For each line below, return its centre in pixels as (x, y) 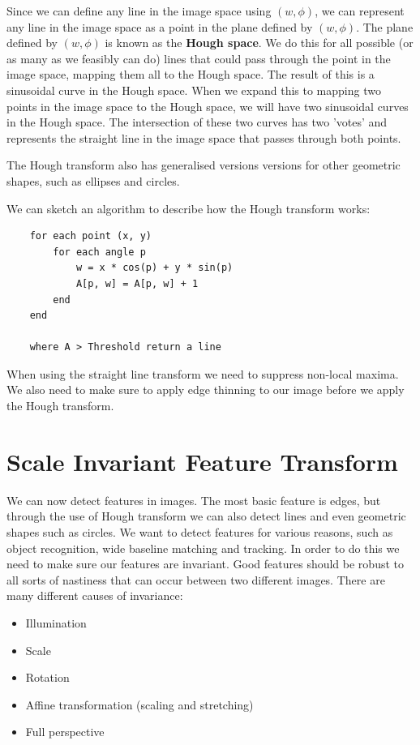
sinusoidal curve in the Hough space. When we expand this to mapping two (194, 90)
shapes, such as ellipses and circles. (93, 180)
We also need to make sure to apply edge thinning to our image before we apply (206, 390)
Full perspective (65, 732)
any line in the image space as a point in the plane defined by (160, 26)
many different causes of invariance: (95, 595)
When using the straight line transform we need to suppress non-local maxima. (203, 373)
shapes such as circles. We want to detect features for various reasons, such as (200, 531)
